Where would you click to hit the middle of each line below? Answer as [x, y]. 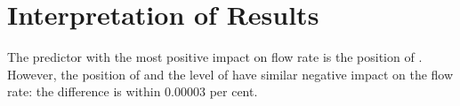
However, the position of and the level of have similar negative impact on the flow [230, 74]
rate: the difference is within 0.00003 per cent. [133, 91]
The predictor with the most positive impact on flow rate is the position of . [215, 57]
